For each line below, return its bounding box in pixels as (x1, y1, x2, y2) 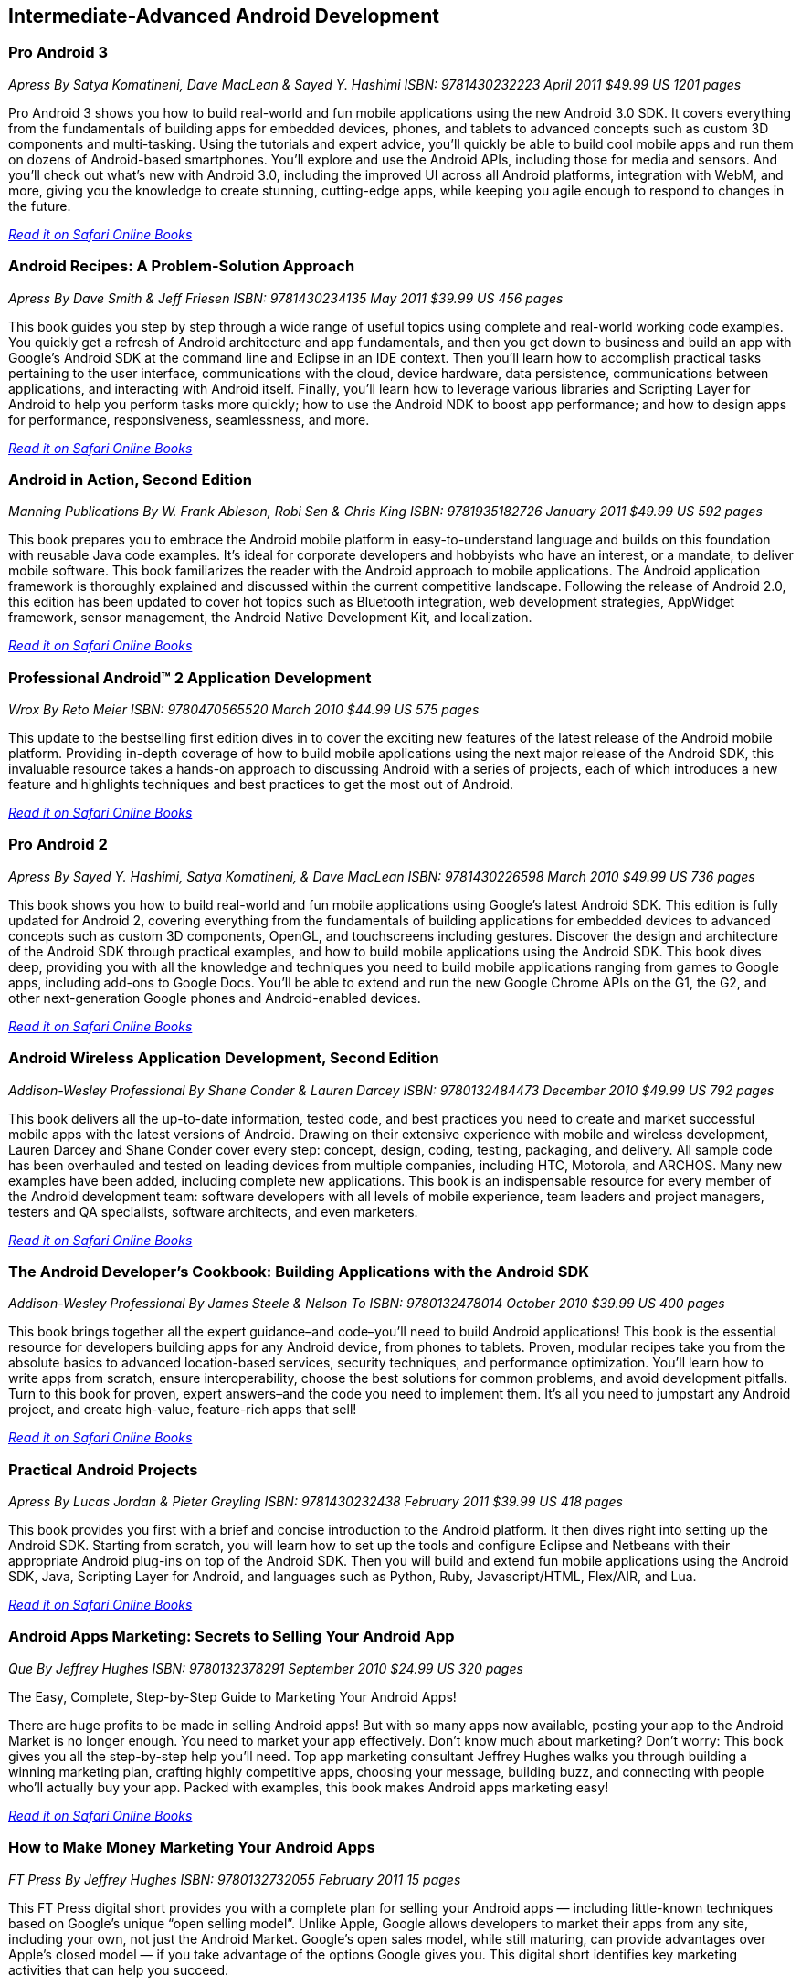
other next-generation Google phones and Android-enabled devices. (8, 989, 421, 1006)
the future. (8, 197, 71, 214)
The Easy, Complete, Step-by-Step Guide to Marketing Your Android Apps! (8, 1688, 457, 1705)
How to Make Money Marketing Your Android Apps (8, 1838, 375, 1857)
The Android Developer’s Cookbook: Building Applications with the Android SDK (8, 1262, 590, 1281)
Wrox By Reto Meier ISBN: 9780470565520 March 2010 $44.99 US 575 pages (8, 702, 480, 718)
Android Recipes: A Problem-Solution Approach (8, 257, 355, 276)
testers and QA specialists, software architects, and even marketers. (8, 1203, 418, 1220)
